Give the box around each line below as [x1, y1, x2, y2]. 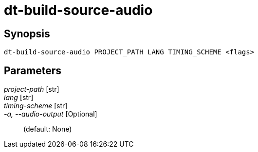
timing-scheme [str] [4, 101, 68, 110]
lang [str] [4, 93, 34, 102]
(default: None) [23, 125, 72, 134]
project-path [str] [4, 85, 59, 94]
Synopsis [4, 27, 50, 40]
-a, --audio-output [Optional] [4, 110, 97, 118]
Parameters [4, 64, 61, 77]
